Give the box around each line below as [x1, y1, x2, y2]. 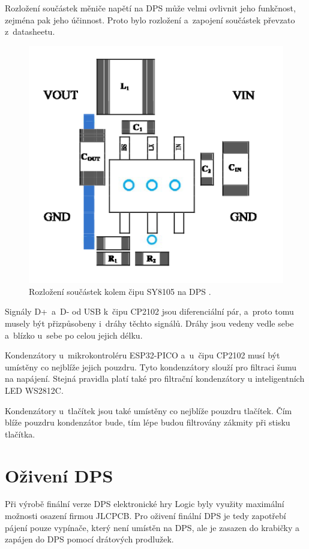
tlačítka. [5, 427, 35, 440]
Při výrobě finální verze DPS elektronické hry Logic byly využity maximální [5, 497, 284, 510]
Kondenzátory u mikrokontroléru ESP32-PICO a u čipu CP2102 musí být [5, 349, 280, 361]
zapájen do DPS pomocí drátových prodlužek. [5, 533, 174, 545]
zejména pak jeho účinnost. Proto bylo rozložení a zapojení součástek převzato [5, 13, 295, 26]
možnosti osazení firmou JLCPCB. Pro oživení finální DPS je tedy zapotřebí [5, 509, 286, 522]
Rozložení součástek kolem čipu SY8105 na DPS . [29, 285, 211, 297]
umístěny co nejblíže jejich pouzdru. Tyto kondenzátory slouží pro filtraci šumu [5, 360, 297, 373]
